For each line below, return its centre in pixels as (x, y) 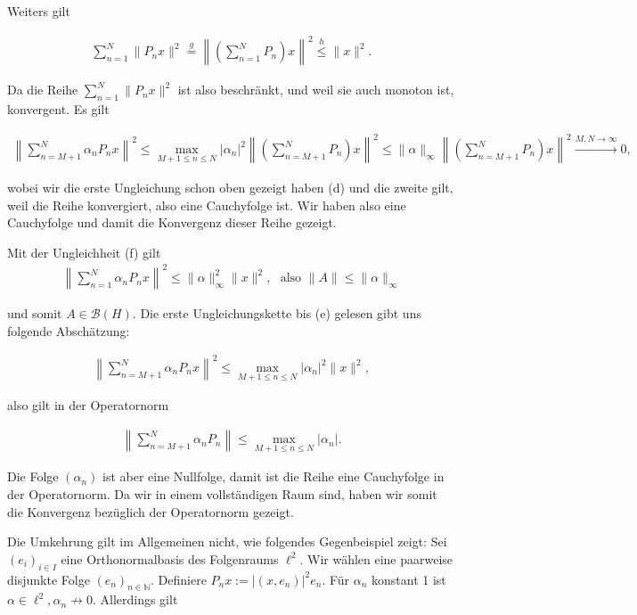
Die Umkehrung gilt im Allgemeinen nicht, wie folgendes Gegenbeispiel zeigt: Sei (227, 541)
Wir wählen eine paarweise (380, 558)
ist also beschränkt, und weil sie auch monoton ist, (316, 90)
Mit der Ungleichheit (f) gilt (84, 252)
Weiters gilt (39, 11)
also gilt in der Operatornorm (88, 405)
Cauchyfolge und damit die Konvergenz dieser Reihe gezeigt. (172, 222)
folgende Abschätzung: (69, 330)
